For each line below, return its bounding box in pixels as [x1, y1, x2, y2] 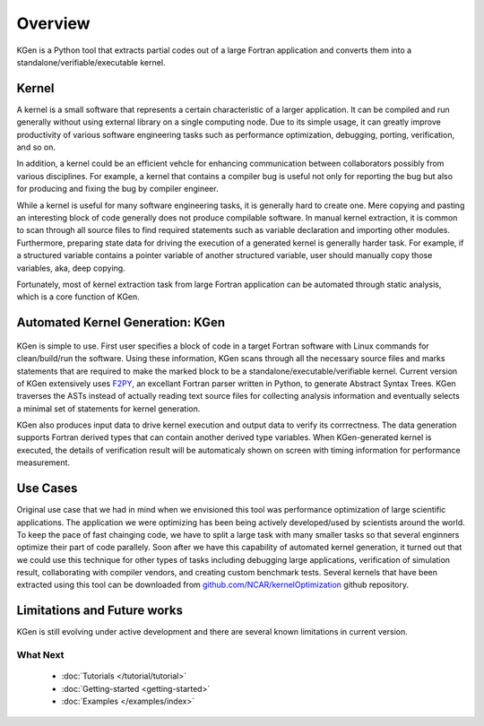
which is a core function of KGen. [16, 291, 141, 302]
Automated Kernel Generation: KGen [16, 315, 226, 331]
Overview [16, 13, 91, 33]
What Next [16, 649, 65, 661]
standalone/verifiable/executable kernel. [16, 56, 166, 67]
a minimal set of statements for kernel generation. [16, 403, 201, 414]
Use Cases [16, 480, 78, 497]
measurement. [16, 457, 71, 468]
